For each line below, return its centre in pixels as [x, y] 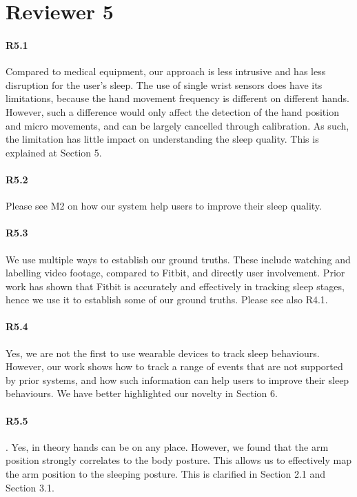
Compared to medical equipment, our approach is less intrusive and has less [166, 71]
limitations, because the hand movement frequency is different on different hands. [177, 98]
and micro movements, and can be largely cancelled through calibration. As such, [177, 125]
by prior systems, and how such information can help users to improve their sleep [177, 379]
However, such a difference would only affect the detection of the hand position [172, 111]
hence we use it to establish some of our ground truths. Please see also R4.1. [167, 300]
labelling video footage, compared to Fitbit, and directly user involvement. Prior [175, 273]
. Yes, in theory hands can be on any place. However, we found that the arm [167, 446]
